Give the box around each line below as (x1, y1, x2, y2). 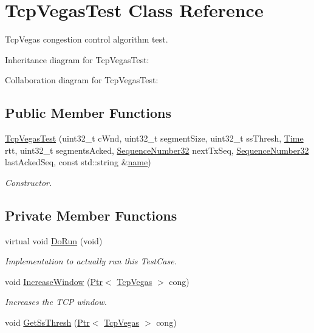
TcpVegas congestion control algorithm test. (5, 33, 168, 46)
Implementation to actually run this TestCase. (5, 255, 177, 267)
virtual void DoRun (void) (5, 234, 103, 247)
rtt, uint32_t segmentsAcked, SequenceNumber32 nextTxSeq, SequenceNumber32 (5, 143, 309, 156)
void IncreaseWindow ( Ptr (5, 275, 103, 287)
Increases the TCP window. (5, 295, 107, 308)
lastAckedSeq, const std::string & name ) (5, 156, 151, 168)
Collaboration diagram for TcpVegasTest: (5, 74, 159, 86)
